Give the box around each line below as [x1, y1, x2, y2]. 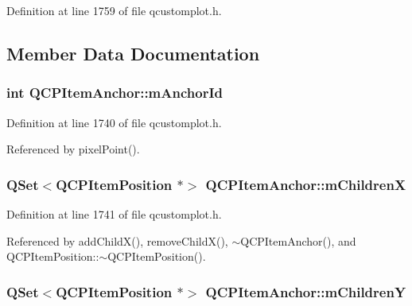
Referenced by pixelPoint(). [6, 141, 140, 157]
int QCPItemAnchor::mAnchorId [6, 83, 223, 103]
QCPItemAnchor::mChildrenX [205, 174, 406, 194]
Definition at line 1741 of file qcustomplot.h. [6, 206, 222, 222]
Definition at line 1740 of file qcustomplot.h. [6, 114, 222, 130]
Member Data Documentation [6, 41, 260, 65]
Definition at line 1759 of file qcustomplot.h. [6, 2, 222, 18]
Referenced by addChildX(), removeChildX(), [6, 232, 228, 249]
